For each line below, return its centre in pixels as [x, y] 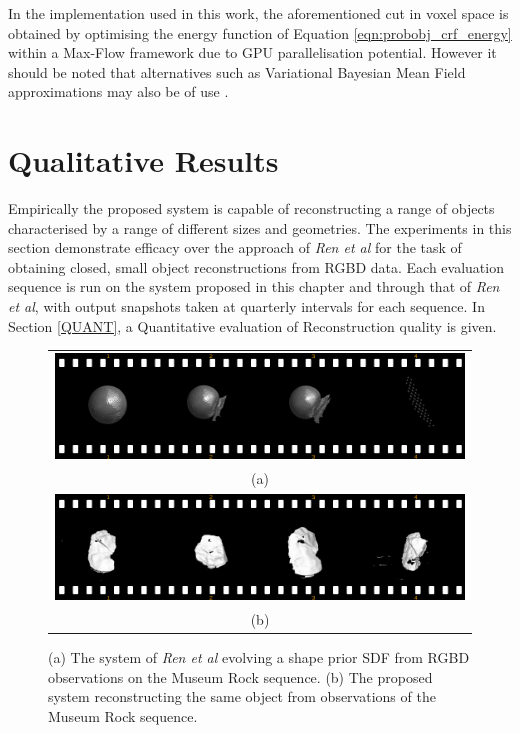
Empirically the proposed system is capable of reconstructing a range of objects [251, 208]
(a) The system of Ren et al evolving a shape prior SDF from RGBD [259, 657]
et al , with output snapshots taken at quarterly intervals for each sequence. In [246, 306]
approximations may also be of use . [118, 91]
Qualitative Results [143, 160]
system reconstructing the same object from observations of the [242, 696]
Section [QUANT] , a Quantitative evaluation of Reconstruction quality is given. [252, 325]
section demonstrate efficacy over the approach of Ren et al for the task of [235, 247]
